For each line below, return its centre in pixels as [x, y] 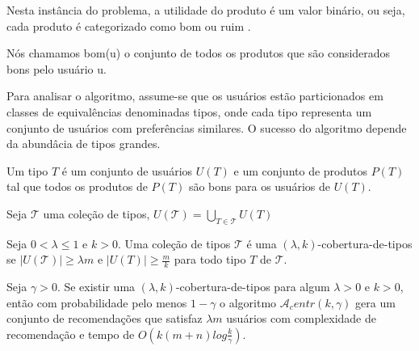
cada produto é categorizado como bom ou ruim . [129, 25]
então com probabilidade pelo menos [97, 302]
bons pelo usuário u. [57, 68]
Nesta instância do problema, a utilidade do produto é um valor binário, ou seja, [206, 10]
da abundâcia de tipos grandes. [84, 144]
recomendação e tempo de [71, 334]
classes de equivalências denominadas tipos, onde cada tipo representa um [189, 111]
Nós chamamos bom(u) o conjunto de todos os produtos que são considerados [199, 53]
